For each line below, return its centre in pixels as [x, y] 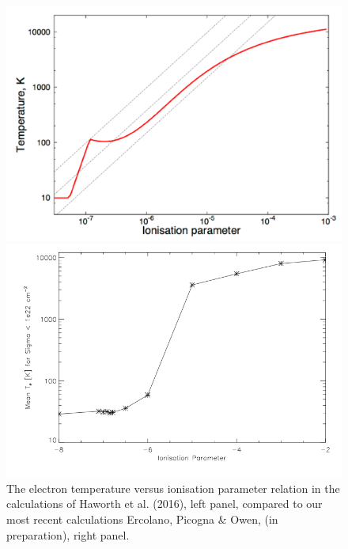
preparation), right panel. [68, 534]
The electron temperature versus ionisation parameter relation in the [173, 488]
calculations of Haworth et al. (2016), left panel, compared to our [165, 504]
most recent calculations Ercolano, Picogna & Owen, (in [142, 519]
